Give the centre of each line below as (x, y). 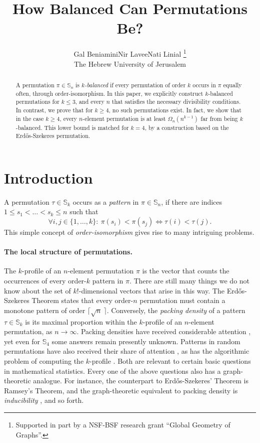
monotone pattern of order (45, 310)
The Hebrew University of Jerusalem (130, 63)
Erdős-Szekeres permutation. (53, 136)
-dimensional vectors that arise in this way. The (151, 290)
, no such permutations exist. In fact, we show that (175, 110)
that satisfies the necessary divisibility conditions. (176, 102)
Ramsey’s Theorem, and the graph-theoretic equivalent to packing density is (121, 390)
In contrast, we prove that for (54, 110)
